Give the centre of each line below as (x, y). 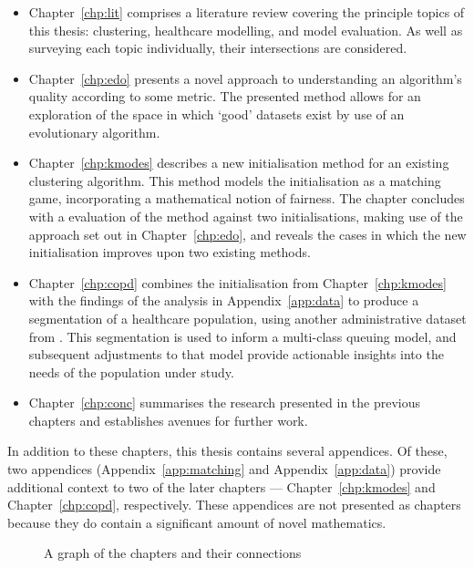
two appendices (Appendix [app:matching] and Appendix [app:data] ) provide (224, 469)
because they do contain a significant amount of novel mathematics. (197, 522)
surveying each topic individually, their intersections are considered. (218, 48)
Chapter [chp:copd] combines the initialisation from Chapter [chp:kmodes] (237, 282)
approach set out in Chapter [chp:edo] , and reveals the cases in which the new (247, 234)
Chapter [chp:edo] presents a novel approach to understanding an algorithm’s (245, 78)
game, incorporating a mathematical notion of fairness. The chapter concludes (247, 198)
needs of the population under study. (131, 372)
